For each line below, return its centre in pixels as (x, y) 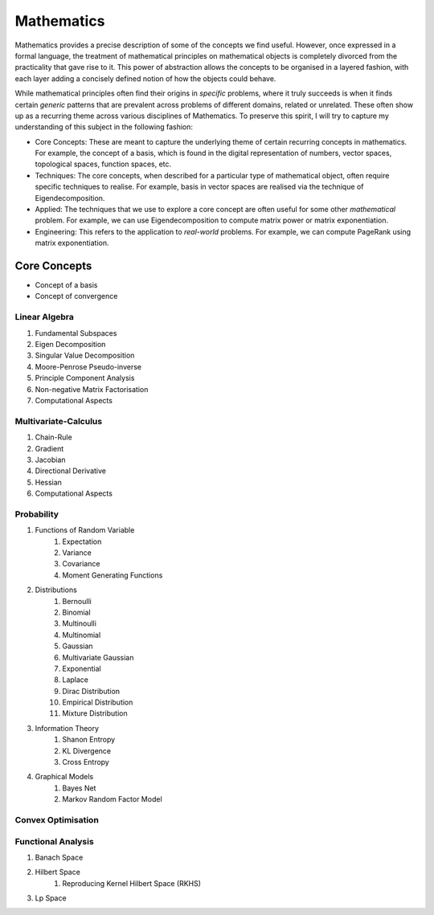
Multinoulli (79, 623)
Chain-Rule (53, 437)
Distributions (56, 590)
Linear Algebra (44, 317)
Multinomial (82, 635)
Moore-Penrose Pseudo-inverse (88, 366)
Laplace (75, 680)
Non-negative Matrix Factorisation (92, 389)
